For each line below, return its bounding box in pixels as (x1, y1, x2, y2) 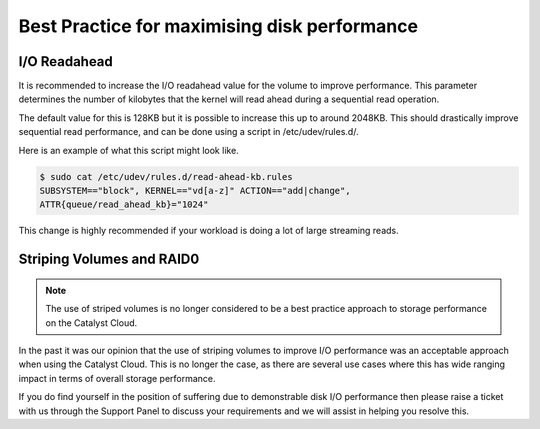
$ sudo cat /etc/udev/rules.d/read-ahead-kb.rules (39, 171, 294, 182)
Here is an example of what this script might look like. (18, 144, 239, 156)
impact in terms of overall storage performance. (18, 372, 216, 384)
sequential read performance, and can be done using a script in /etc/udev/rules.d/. (18, 126, 359, 138)
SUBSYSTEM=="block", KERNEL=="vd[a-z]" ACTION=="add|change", (39, 185, 351, 196)
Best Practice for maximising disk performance (18, 15, 419, 37)
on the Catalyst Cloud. (45, 316, 138, 329)
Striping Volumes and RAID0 (18, 251, 200, 268)
